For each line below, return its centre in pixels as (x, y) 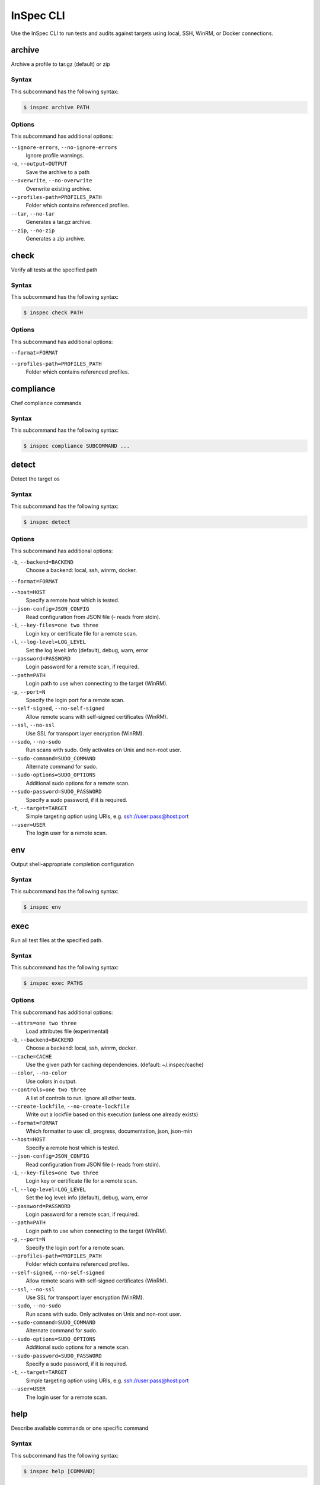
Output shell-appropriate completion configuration (73, 864)
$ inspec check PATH (53, 313)
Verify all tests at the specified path (54, 270)
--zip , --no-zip (33, 230)
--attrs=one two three (44, 1023)
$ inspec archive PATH (56, 107)
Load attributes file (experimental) (67, 1031)
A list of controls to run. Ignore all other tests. (81, 1098)
